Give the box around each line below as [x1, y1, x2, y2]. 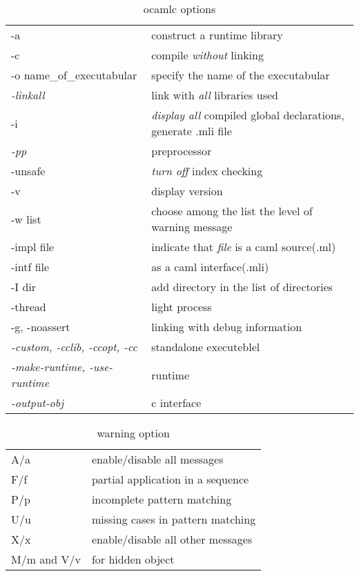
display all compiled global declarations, [151, 107, 345, 123]
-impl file [11, 239, 55, 255]
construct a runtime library [151, 27, 283, 43]
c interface [151, 395, 202, 410]
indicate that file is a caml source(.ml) [151, 239, 336, 255]
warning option [97, 425, 170, 441]
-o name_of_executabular [11, 67, 137, 83]
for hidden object [91, 551, 175, 567]
